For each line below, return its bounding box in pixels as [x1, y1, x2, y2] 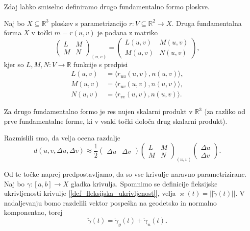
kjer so [4, 59, 24, 69]
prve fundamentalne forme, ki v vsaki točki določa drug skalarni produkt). [4, 115, 227, 126]
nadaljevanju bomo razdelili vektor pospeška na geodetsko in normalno [4, 197, 217, 208]
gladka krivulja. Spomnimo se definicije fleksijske [71, 178, 218, 188]
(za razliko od [204, 106, 246, 116]
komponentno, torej [4, 207, 63, 217]
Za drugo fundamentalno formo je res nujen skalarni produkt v [4, 106, 193, 116]
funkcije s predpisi [73, 59, 128, 69]
